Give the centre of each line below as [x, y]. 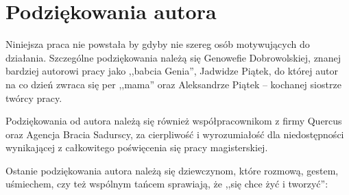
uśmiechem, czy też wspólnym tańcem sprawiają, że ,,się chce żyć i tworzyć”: [167, 184]
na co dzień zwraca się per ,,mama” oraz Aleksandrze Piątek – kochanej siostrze [173, 84]
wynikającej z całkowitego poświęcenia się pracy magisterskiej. [137, 147]
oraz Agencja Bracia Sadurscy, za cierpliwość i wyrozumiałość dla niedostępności [175, 134]
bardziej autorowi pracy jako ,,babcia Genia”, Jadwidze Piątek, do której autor [172, 71]
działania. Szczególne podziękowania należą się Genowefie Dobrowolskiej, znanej [173, 57]
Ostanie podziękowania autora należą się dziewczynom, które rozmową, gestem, [172, 170]
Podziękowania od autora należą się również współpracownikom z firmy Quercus [174, 121]
